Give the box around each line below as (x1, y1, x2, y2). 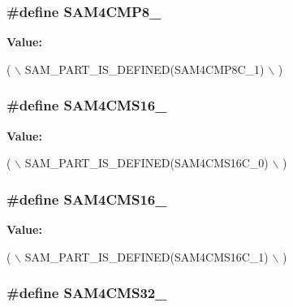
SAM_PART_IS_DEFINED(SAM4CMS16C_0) (24, 154, 269, 171)
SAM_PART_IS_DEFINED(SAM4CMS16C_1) (24, 248, 269, 265)
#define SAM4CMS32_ (6, 283, 167, 303)
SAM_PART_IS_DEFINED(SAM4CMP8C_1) (24, 60, 265, 77)
